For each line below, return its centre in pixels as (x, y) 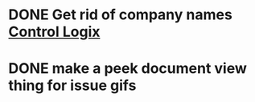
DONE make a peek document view (128, 69)
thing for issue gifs (72, 86)
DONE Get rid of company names (121, 15)
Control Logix (54, 32)
